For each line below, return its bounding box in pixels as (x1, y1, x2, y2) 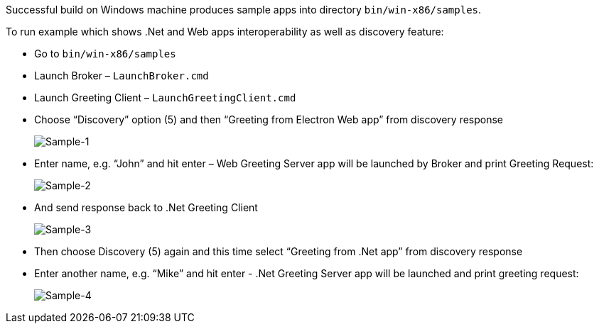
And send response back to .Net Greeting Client (34, 201, 258, 213)
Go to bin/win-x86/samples (34, 48, 176, 60)
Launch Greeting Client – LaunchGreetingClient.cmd (34, 91, 296, 104)
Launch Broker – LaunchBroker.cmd (34, 69, 209, 82)
